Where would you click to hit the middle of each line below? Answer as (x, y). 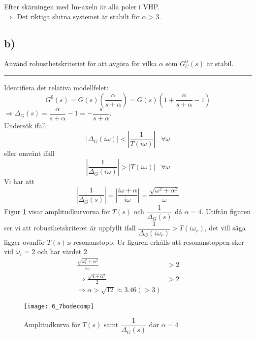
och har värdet (59, 251)
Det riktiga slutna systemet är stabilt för (78, 16)
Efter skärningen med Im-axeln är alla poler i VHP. (82, 6)
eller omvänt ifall (29, 153)
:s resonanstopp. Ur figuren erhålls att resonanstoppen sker (155, 242)
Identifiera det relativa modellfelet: (56, 87)
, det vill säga (225, 228)
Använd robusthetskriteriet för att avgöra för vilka (80, 63)
